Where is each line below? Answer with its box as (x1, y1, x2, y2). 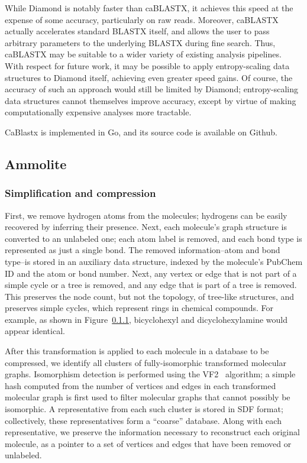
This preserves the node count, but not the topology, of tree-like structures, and (5, 290, 295, 302)
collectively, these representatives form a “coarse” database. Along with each (5, 414, 282, 426)
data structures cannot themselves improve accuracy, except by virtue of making (5, 94, 296, 106)
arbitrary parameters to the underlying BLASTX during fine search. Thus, (5, 36, 276, 48)
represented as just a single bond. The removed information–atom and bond (5, 244, 280, 256)
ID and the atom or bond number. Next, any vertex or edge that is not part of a (5, 267, 297, 279)
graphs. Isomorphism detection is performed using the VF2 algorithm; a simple (5, 368, 296, 380)
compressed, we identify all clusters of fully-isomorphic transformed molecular (5, 356, 286, 368)
